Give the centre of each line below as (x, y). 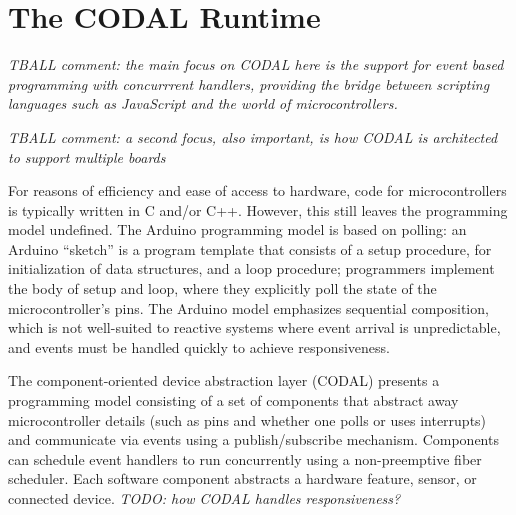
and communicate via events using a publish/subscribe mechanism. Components (253, 439)
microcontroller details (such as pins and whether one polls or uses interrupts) (247, 419)
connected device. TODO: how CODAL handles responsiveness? (204, 498)
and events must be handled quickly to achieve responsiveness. (199, 346)
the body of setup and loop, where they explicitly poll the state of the (222, 288)
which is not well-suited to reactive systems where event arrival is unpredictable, (254, 327)
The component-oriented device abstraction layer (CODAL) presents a (224, 380)
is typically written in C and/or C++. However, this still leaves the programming (258, 209)
